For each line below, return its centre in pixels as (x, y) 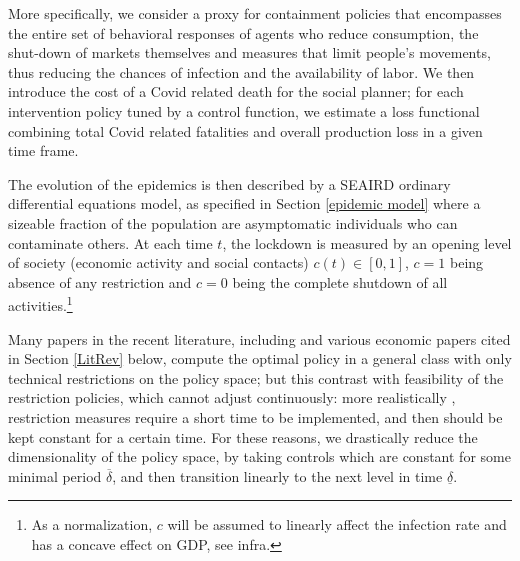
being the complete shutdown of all (340, 281)
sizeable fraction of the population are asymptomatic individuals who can (233, 222)
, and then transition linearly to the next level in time (277, 475)
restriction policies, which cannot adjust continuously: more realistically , (232, 397)
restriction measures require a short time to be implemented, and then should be (255, 416)
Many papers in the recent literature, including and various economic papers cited (259, 338)
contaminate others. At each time (110, 242)
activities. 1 (40, 303)
